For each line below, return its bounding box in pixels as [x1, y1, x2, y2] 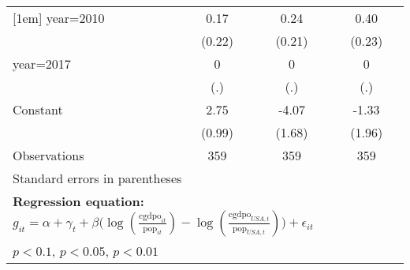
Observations [13, 146, 84, 164]
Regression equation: [13, 192, 144, 210]
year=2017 [13, 54, 71, 73]
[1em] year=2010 [13, 9, 105, 27]
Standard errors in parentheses [13, 169, 182, 187]
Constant [13, 100, 63, 118]
